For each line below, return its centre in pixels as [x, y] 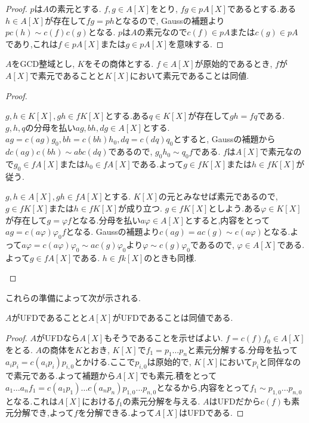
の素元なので [162, 32]
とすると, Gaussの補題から [224, 139]
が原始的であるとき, [234, 64]
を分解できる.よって [116, 413]
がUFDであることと [50, 318]
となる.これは [32, 401]
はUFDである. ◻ [211, 413]
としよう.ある [235, 208]
